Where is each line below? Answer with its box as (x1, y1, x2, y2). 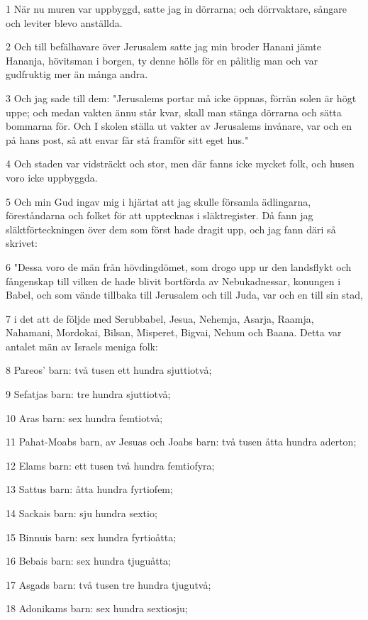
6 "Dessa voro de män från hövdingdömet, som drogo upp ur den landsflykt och (6, 259, 352, 274)
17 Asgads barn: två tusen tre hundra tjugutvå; (6, 577, 211, 592)
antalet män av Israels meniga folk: (6, 338, 158, 353)
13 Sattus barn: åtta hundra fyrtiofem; (6, 482, 173, 497)
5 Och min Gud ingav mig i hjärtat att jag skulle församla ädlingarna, (6, 194, 311, 209)
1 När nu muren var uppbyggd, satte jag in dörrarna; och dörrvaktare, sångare (6, 1, 347, 16)
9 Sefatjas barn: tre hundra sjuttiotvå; (6, 387, 171, 402)
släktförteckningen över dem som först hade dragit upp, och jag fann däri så (6, 221, 336, 236)
